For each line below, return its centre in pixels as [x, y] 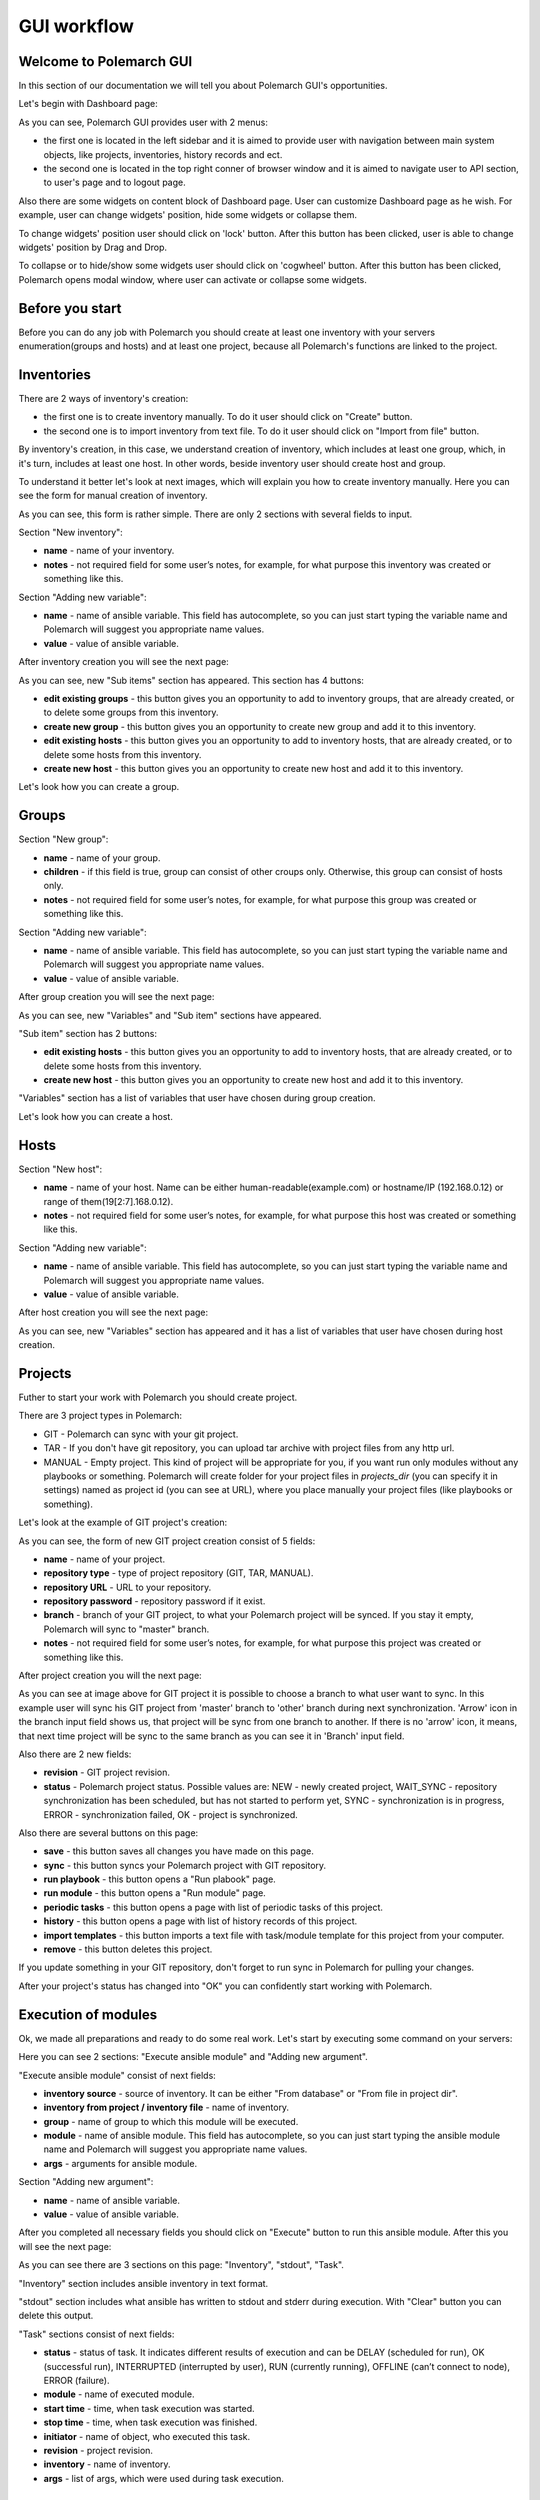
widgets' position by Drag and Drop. [93, 247]
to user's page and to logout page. [114, 182]
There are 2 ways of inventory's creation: [103, 398]
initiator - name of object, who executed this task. [147, 2436]
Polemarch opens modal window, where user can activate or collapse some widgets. [192, 279]
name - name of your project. [104, 1559]
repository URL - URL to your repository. [127, 1587]
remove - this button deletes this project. [128, 1949]
